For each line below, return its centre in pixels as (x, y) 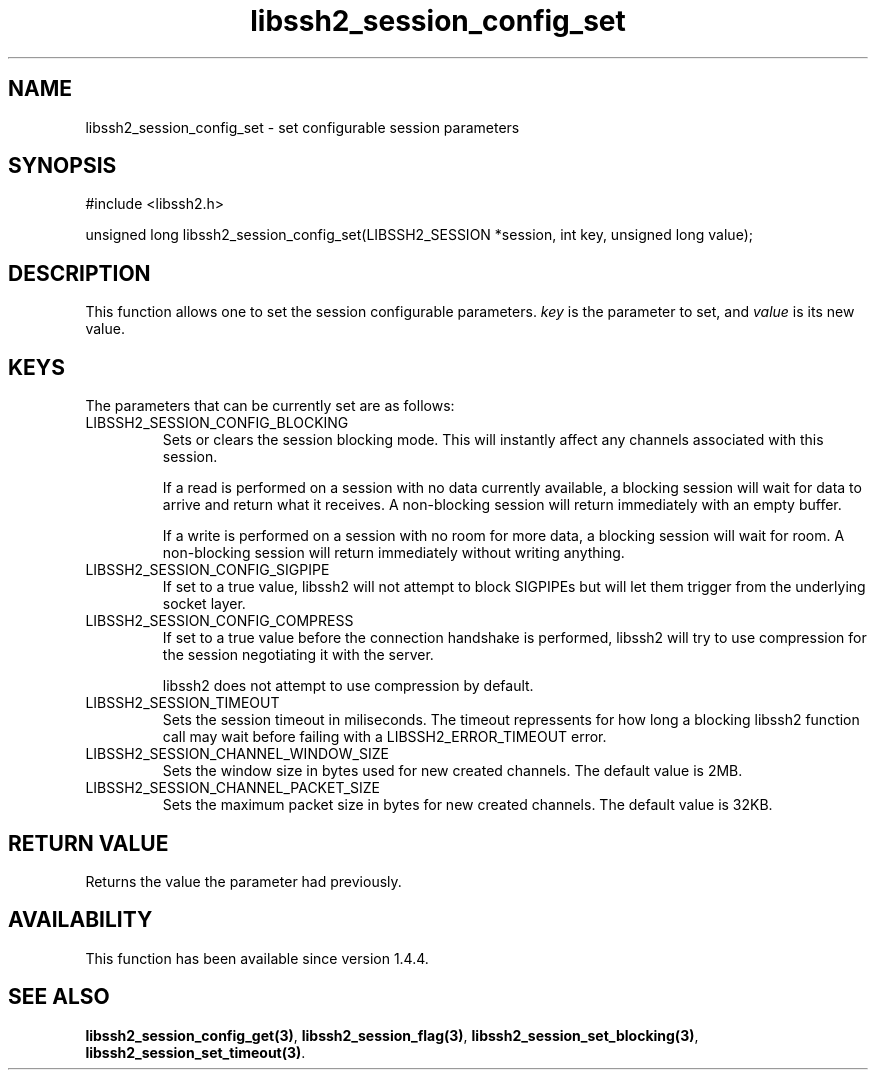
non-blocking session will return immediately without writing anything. (393, 553)
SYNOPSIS (62, 166)
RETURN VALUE (88, 843)
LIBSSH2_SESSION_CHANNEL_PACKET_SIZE (233, 788)
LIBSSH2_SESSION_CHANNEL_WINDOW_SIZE (237, 754)
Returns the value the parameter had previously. (243, 881)
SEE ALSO (59, 997)
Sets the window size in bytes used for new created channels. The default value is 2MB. (452, 771)
